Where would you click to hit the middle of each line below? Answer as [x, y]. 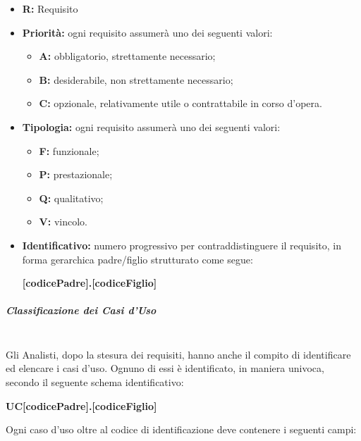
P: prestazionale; [76, 174]
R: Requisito [50, 8]
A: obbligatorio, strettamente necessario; [127, 56]
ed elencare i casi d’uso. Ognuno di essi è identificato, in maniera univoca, [165, 368]
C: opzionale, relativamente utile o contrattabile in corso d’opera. [180, 103]
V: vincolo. [63, 222]
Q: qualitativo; [71, 198]
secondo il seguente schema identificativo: [95, 382]
